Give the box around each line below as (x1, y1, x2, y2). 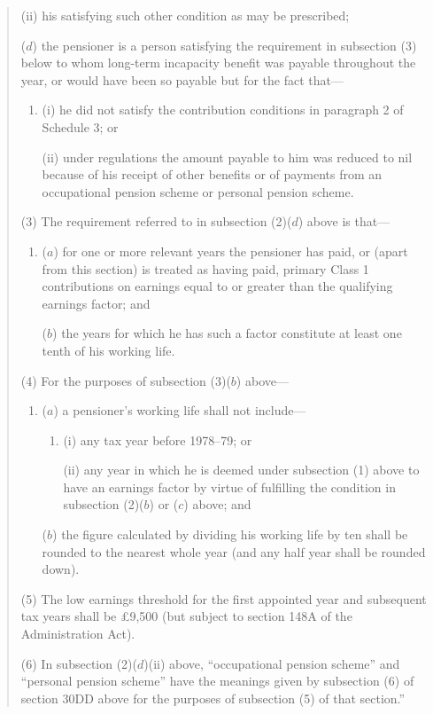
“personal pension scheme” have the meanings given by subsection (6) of (20, 671, 414, 690)
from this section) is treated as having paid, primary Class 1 (42, 259, 369, 278)
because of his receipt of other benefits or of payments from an (42, 165, 383, 184)
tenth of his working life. (42, 341, 175, 359)
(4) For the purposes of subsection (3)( (20, 371, 231, 389)
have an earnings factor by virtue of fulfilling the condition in (63, 477, 396, 496)
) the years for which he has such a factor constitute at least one (52, 324, 402, 342)
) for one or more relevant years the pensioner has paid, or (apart (53, 241, 408, 260)
